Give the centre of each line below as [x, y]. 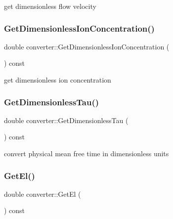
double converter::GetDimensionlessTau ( [66, 120]
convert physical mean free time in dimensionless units [86, 153]
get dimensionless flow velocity [50, 6]
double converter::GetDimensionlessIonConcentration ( [87, 46]
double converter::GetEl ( [43, 194]
